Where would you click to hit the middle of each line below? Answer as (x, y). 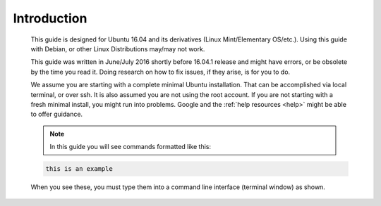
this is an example (79, 169)
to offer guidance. (57, 114)
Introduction (50, 18)
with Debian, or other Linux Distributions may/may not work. (118, 49)
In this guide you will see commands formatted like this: (131, 147)
